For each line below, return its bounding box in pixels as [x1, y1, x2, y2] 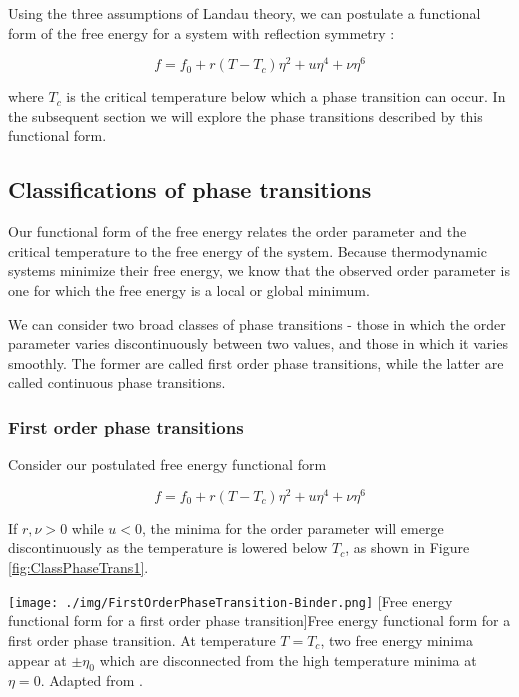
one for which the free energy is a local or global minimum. [8, 280, 370, 301]
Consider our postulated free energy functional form [8, 454, 327, 475]
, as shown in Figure [345, 537, 470, 558]
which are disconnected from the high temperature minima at [99, 649, 477, 670]
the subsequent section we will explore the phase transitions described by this [8, 105, 483, 126]
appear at [8, 649, 67, 670]
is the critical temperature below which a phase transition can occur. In [66, 86, 506, 107]
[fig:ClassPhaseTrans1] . [8, 557, 149, 578]
